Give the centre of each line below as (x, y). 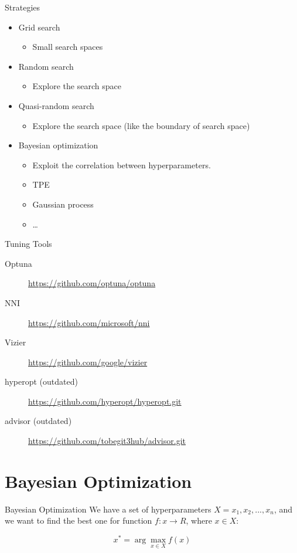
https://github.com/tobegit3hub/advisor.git (107, 441)
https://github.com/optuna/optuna (92, 283)
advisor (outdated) (38, 421)
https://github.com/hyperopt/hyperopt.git (105, 401)
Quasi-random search (56, 105)
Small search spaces (68, 47)
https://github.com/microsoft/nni (89, 322)
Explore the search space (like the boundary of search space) (141, 125)
